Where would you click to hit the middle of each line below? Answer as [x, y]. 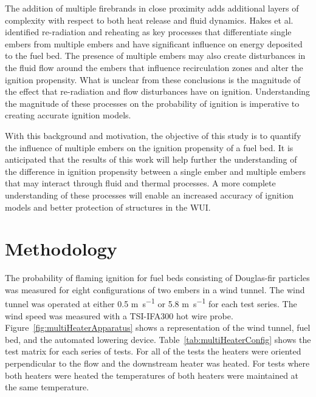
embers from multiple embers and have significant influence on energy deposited [154, 43]
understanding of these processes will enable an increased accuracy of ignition [149, 195]
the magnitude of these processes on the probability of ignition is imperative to [152, 103]
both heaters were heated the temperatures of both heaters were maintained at [152, 375]
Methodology [61, 249]
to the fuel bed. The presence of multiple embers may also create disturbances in [155, 56]
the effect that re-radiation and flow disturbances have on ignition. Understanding [158, 91]
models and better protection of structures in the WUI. [108, 207]
